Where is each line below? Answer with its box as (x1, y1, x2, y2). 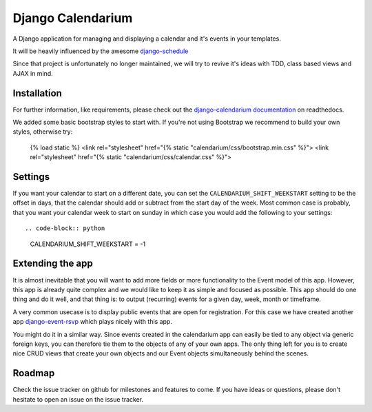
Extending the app (12, 258, 93, 269)
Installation (12, 87, 62, 99)
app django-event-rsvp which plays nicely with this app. (12, 318, 172, 326)
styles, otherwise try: (12, 127, 73, 136)
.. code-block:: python (25, 225, 105, 232)
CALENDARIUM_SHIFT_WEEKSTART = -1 (30, 240, 146, 248)
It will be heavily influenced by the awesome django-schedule (12, 47, 189, 55)
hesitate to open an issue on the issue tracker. (12, 395, 144, 403)
